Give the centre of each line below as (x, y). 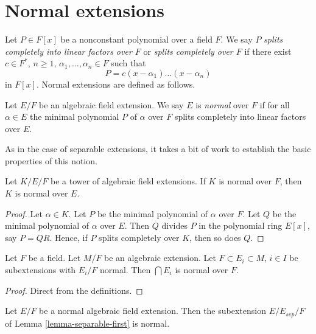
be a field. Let (54, 258)
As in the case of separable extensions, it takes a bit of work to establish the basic (158, 149)
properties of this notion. (51, 160)
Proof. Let (24, 213)
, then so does (215, 237)
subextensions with (40, 270)
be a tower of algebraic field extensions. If (128, 181)
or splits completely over (188, 51)
